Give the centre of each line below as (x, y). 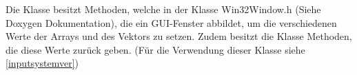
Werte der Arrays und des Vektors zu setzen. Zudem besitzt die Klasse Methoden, (179, 36)
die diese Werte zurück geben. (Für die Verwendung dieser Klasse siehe (155, 49)
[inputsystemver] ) (42, 63)
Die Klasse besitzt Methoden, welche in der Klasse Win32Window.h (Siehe (163, 9)
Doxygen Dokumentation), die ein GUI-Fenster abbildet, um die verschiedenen (171, 22)
